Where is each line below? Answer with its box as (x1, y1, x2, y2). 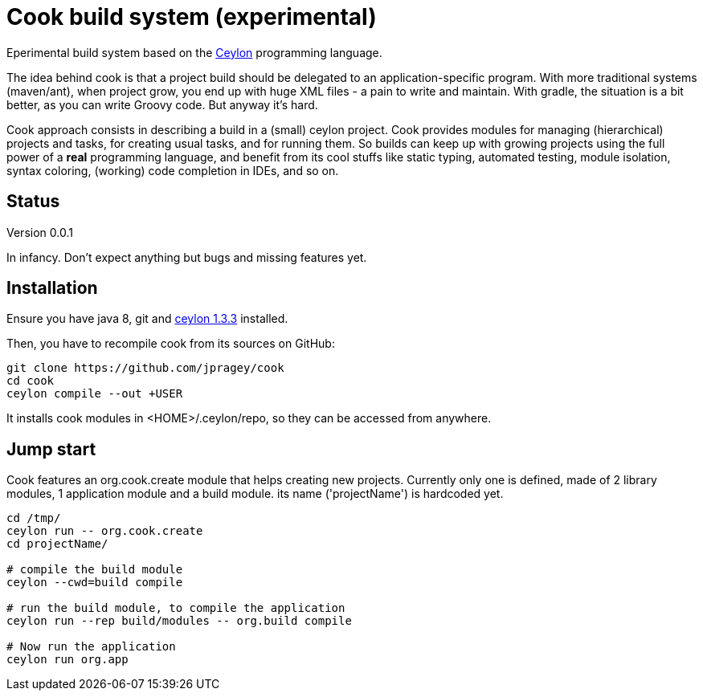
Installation (6, 278, 98, 299)
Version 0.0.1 (6, 225, 73, 239)
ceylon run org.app (6, 653, 129, 666)
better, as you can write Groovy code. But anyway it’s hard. (6, 97, 318, 112)
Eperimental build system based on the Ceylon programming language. (6, 45, 382, 59)
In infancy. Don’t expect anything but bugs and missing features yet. (6, 250, 367, 264)
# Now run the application (6, 640, 176, 654)
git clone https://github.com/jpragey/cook (6, 361, 284, 375)
